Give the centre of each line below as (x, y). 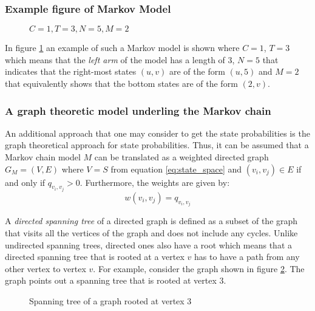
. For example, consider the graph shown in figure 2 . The (199, 268)
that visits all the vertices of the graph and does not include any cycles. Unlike (151, 233)
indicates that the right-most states (71, 71)
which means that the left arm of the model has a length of (115, 59)
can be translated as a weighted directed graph (181, 157)
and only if (25, 182)
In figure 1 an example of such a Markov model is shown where (122, 48)
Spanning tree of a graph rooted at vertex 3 (110, 301)
